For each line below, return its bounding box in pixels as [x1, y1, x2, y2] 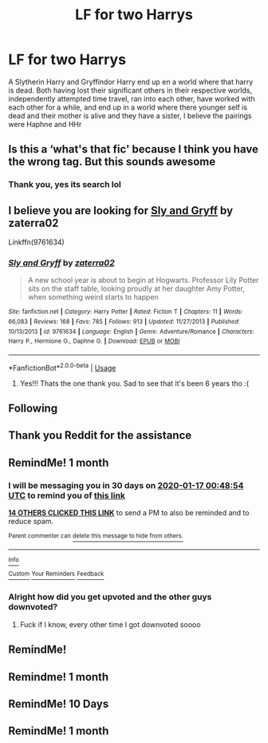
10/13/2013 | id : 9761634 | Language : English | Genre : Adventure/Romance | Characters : [8, 328, 255, 336]
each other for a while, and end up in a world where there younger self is [8, 102, 248, 112]
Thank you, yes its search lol [8, 179, 121, 190]
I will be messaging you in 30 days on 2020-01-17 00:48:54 [8, 479, 244, 491]
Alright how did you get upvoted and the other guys [8, 591, 212, 602]
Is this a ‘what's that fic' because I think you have [8, 142, 259, 157]
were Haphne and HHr [8, 119, 82, 129]
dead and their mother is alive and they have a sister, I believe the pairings [8, 110, 252, 121]
